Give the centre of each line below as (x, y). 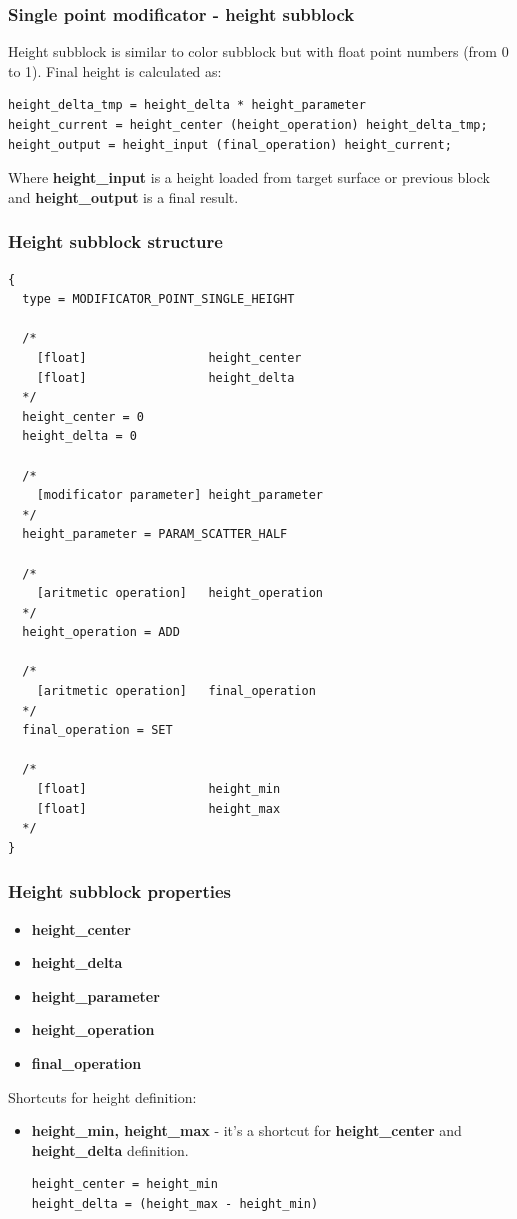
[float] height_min (158, 789)
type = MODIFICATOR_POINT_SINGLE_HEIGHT (158, 299)
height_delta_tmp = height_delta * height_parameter (187, 105)
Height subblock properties (119, 891)
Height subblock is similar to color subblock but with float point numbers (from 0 (258, 51)
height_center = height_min (124, 1184)
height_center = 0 (83, 416)
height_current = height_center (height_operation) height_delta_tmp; (248, 125)
